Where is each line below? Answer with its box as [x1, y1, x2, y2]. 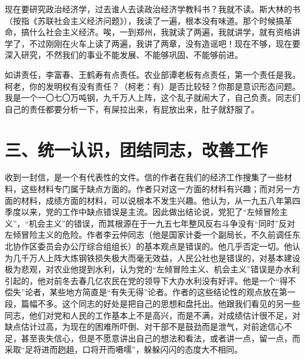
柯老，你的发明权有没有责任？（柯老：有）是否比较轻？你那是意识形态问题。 [5, 80, 300, 92]
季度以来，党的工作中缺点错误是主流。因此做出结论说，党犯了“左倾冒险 [5, 206, 280, 218]
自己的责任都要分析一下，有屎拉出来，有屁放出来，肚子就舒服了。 [5, 102, 259, 115]
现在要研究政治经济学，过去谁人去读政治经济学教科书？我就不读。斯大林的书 [5, 3, 300, 15]
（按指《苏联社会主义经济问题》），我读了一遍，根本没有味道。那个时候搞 [5, 14, 284, 26]
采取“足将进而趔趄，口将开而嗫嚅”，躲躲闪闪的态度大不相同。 [5, 343, 243, 355]
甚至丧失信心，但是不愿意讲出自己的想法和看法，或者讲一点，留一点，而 [21, 331, 300, 344]
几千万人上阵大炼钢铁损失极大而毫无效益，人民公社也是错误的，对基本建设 [12, 251, 300, 264]
